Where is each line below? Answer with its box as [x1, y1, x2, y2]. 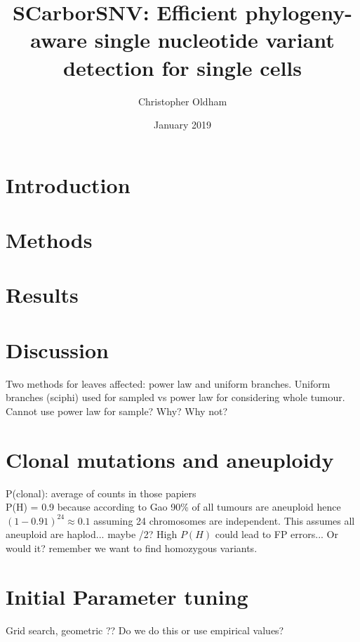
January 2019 [154, 117, 211, 132]
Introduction [6, 170, 131, 199]
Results [6, 280, 79, 309]
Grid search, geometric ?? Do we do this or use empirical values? [6, 622, 284, 637]
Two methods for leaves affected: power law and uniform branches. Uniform [6, 376, 331, 391]
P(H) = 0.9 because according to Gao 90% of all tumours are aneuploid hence [6, 499, 341, 514]
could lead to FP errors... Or [215, 527, 338, 542]
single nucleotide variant [94, 25, 335, 54]
